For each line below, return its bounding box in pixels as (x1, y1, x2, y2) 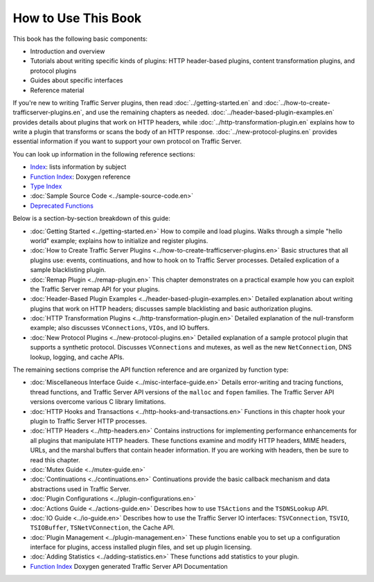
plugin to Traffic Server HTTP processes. (30, 417, 148, 425)
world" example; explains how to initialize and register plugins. (30, 236, 208, 245)
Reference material (30, 86, 84, 94)
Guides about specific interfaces (30, 76, 123, 84)
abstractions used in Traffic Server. (30, 484, 131, 493)
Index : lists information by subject (30, 163, 127, 171)
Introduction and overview (30, 47, 105, 55)
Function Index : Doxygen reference (30, 172, 131, 181)
